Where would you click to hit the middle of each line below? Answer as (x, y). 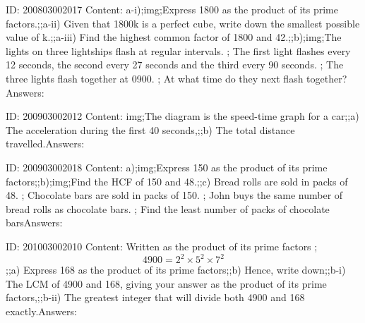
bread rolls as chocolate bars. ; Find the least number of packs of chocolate (168, 208)
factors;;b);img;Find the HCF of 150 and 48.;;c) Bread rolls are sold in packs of (177, 181)
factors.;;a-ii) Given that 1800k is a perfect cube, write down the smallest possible (183, 23)
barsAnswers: (34, 223)
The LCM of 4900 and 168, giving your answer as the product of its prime (166, 283)
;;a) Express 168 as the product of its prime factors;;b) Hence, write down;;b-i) (176, 269)
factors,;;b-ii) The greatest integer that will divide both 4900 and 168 (155, 297)
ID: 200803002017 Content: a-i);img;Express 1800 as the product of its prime (172, 9)
